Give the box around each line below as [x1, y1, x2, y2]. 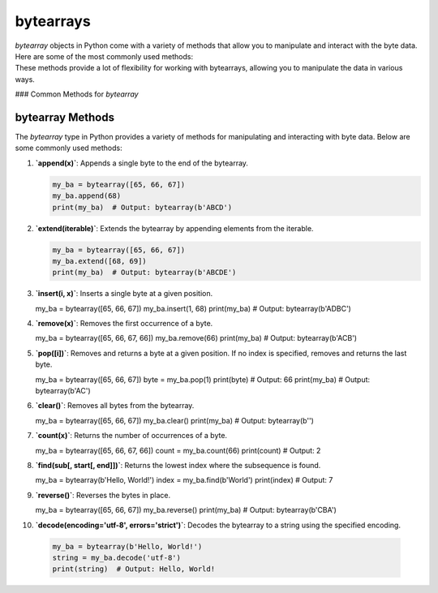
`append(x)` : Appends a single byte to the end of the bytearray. [35, 158, 249, 168]
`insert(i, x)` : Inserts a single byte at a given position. [35, 289, 213, 299]
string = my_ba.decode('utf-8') [52, 552, 182, 562]
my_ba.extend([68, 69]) [52, 256, 148, 265]
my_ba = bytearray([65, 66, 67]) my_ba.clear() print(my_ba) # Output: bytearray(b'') [35, 415, 314, 425]
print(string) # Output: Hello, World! [52, 565, 215, 574]
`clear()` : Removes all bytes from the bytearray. [35, 401, 195, 410]
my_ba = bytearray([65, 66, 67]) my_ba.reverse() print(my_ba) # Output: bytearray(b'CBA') [35, 505, 337, 515]
